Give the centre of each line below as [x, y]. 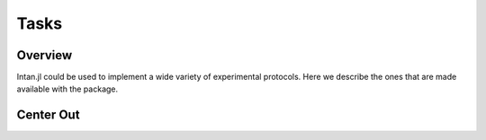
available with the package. [67, 89]
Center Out [48, 115]
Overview [45, 55]
